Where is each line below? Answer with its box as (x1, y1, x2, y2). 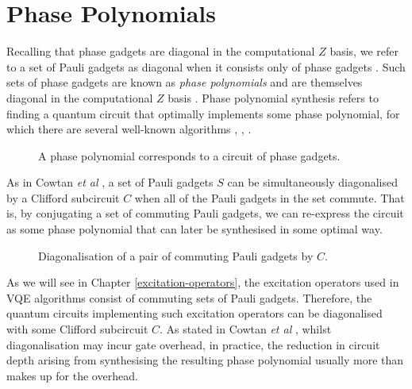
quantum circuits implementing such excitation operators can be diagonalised (6, 305, 383, 322)
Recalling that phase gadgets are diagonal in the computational (6, 43, 315, 60)
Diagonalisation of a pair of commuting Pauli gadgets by (38, 247, 314, 264)
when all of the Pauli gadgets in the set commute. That (134, 189, 405, 206)
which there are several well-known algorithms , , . (6, 121, 252, 137)
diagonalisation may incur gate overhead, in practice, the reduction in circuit (6, 336, 380, 352)
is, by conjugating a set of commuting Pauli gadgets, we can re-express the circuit (6, 205, 404, 221)
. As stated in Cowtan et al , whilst (160, 321, 332, 337)
